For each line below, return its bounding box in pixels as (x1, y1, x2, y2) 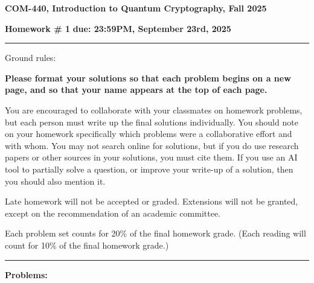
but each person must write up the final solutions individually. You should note (5, 115, 298, 128)
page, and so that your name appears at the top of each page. (5, 83, 268, 96)
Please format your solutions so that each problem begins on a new (5, 71, 291, 84)
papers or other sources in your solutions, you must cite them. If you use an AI (5, 151, 298, 164)
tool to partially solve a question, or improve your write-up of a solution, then (5, 162, 293, 175)
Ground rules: (5, 51, 56, 64)
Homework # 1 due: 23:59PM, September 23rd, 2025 (5, 22, 231, 34)
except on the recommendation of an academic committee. (5, 206, 220, 219)
